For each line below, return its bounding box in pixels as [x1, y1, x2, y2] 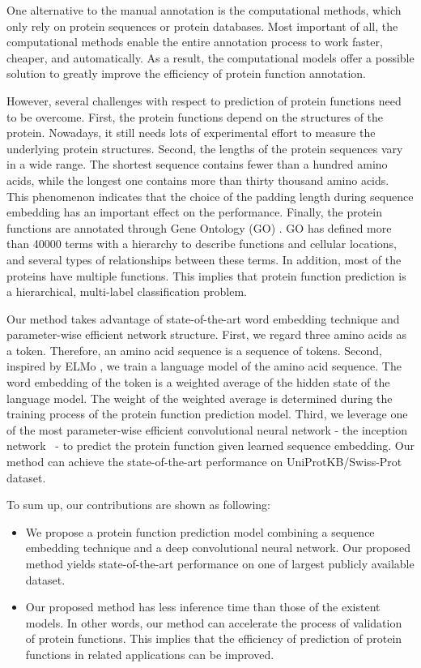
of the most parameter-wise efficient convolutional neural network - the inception [6, 421, 407, 438]
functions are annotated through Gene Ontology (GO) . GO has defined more [6, 219, 392, 236]
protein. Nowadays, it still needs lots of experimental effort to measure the [6, 124, 376, 141]
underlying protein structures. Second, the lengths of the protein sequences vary [6, 139, 403, 156]
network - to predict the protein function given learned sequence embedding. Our [6, 437, 415, 454]
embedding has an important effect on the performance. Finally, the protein [6, 203, 383, 221]
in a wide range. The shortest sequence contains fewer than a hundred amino [6, 156, 388, 173]
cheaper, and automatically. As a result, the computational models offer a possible [6, 49, 415, 66]
